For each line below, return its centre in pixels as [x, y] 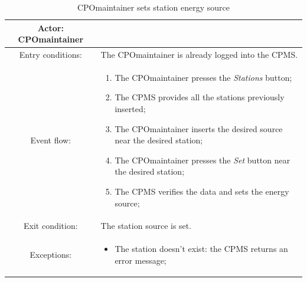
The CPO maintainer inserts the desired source [199, 128]
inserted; [130, 109]
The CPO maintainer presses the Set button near [203, 160]
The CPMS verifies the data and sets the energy [202, 191]
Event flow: [51, 140]
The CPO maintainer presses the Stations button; [203, 77]
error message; [141, 260]
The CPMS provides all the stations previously [200, 97]
